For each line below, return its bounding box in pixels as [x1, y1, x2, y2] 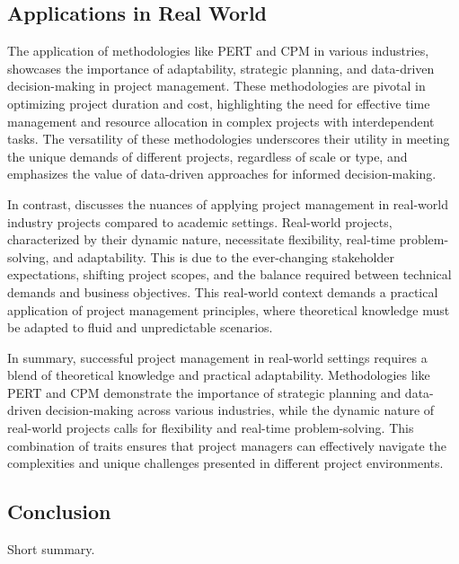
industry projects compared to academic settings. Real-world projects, [7, 212, 393, 231]
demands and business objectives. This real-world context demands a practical [7, 282, 438, 301]
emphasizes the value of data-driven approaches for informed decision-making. [7, 164, 437, 183]
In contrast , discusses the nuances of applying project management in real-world [7, 194, 449, 213]
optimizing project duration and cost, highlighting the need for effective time [7, 93, 430, 112]
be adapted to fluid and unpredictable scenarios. [7, 318, 273, 337]
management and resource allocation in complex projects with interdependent [7, 111, 435, 130]
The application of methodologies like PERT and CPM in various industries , [7, 41, 429, 60]
